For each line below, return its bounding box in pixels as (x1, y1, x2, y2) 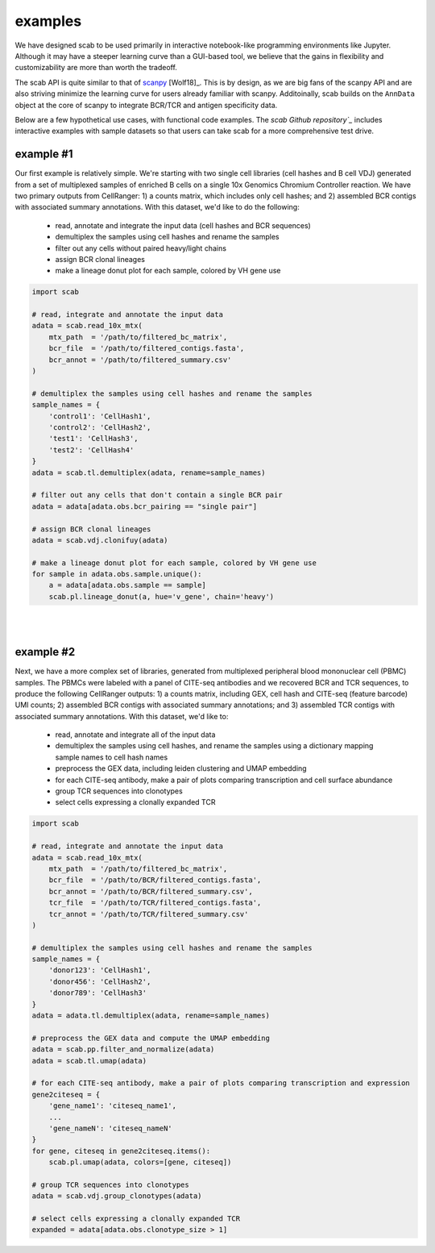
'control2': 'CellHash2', (48, 423, 151, 431)
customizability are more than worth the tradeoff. (14, 63, 177, 73)
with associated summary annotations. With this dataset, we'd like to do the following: (14, 202, 300, 212)
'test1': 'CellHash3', (48, 434, 139, 443)
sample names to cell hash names (55, 752, 168, 762)
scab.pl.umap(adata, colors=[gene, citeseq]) (48, 1158, 232, 1167)
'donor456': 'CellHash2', (48, 976, 151, 986)
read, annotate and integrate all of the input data (55, 730, 216, 739)
